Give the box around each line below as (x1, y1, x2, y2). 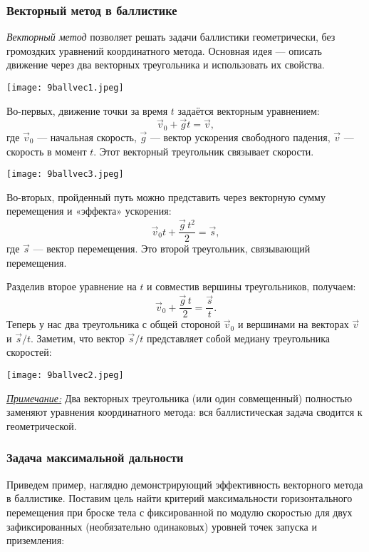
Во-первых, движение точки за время (6, 103, 168, 118)
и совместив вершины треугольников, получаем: (147, 279, 356, 294)
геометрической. (6, 418, 77, 433)
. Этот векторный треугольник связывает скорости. (93, 143, 314, 158)
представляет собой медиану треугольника (146, 330, 331, 345)
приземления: (6, 533, 65, 548)
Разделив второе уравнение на (6, 279, 137, 294)
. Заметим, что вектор (31, 330, 125, 345)
